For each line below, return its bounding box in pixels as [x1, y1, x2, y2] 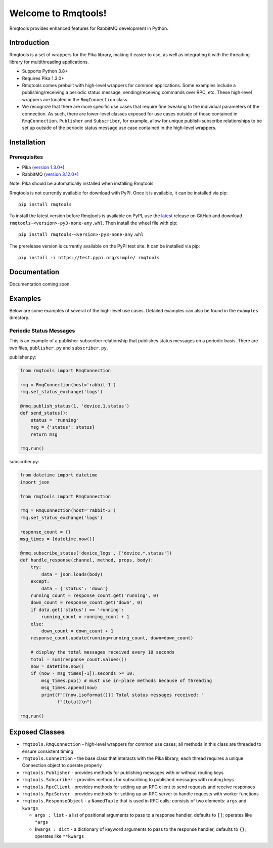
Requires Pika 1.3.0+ [22, 75, 65, 81]
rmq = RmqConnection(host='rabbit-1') [20, 382, 116, 387]
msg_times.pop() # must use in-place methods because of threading [41, 677, 212, 683]
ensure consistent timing [22, 748, 73, 754]
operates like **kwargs [34, 833, 84, 839]
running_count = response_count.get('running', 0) [30, 593, 159, 598]
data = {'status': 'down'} [41, 585, 108, 591]
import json [20, 479, 50, 485]
